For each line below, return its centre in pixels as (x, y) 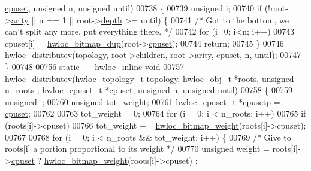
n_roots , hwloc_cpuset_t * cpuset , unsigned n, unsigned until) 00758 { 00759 (149, 90)
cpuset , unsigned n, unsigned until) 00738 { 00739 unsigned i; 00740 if (133, 8)
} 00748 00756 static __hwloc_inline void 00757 (95, 66)
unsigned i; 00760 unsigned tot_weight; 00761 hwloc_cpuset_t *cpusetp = (143, 101)
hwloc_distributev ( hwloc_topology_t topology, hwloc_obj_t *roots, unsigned (150, 78)
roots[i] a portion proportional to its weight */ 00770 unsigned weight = (137, 149)
